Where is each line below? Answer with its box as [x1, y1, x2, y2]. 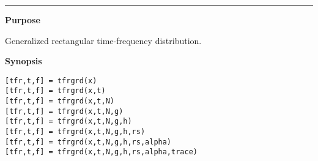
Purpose [5, 13, 40, 26]
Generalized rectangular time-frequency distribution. [5, 34, 202, 47]
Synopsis [5, 54, 42, 67]
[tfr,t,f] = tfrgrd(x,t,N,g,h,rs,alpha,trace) [5, 148, 198, 157]
